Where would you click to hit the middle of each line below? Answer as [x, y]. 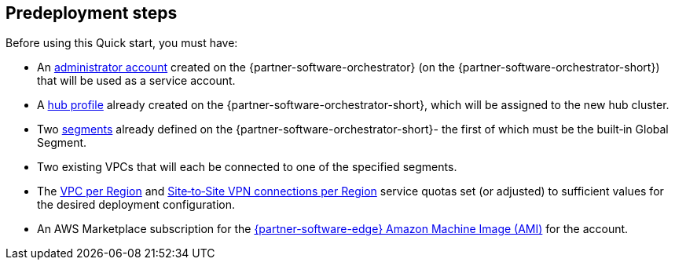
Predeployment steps [92, 13]
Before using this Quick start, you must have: [122, 43]
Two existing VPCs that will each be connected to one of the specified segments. [247, 167]
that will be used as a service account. [136, 81]
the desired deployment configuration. [136, 205]
